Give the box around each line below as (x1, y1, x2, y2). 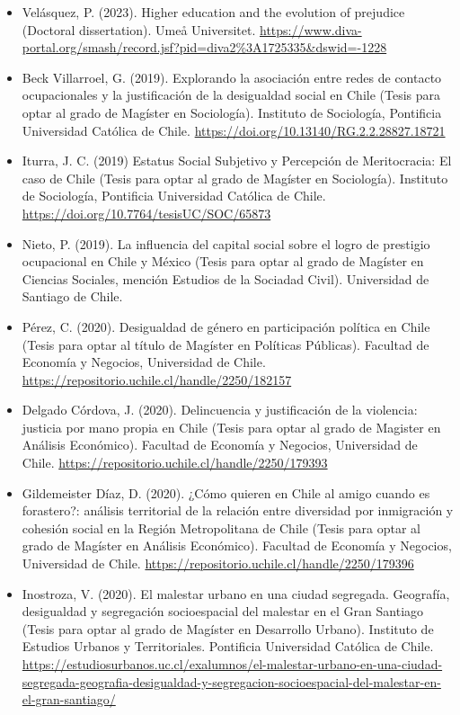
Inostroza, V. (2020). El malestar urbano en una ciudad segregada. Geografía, (22, 584, 450, 603)
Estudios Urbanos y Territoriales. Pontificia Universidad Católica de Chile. (22, 637, 434, 656)
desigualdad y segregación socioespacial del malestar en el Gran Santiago (22, 602, 424, 621)
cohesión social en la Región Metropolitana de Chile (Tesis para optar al (22, 518, 420, 537)
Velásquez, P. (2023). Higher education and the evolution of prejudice (22, 3, 405, 21)
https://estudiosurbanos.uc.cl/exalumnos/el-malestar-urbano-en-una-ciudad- (22, 655, 443, 673)
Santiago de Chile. (22, 287, 123, 306)
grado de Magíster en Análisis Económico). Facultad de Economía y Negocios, (22, 536, 452, 555)
